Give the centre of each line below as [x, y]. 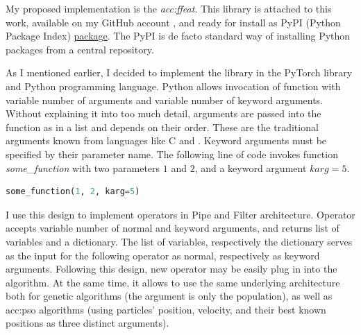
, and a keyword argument [251, 167]
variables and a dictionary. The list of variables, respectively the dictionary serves [179, 241]
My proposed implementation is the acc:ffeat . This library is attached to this [169, 8]
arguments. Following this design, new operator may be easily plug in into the [171, 269]
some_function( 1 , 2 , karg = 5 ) [73, 192]
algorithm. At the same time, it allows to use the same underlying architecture [173, 282]
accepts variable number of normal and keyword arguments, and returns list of [173, 228]
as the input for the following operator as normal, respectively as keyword [163, 255]
